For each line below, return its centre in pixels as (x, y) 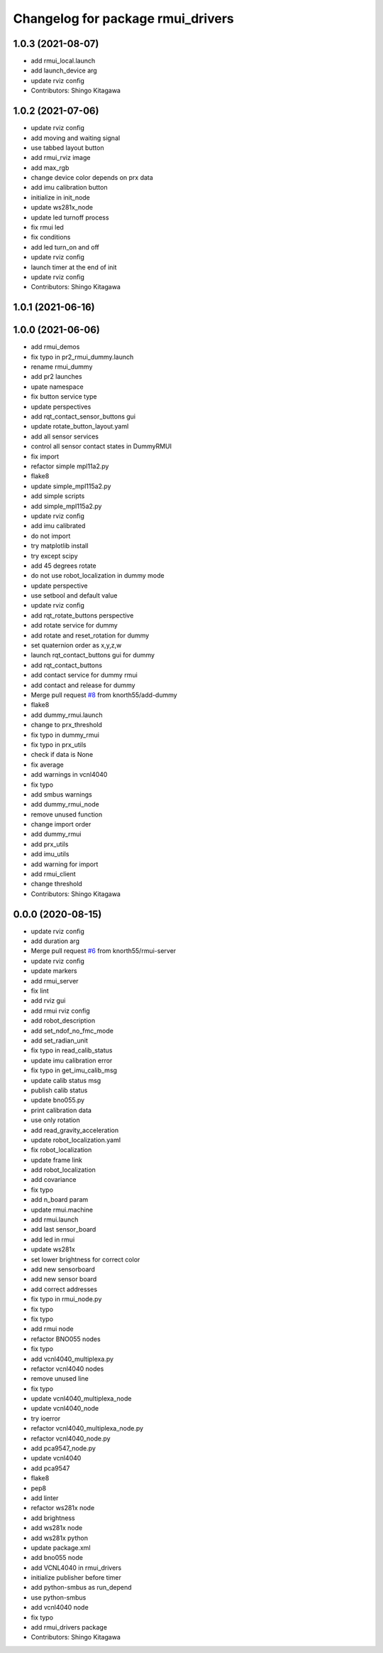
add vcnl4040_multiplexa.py (72, 1359)
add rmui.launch (55, 1219)
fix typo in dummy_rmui (65, 735)
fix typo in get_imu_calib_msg (74, 1070)
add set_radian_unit (60, 1040)
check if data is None (62, 755)
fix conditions (51, 237)
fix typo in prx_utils (59, 744)
